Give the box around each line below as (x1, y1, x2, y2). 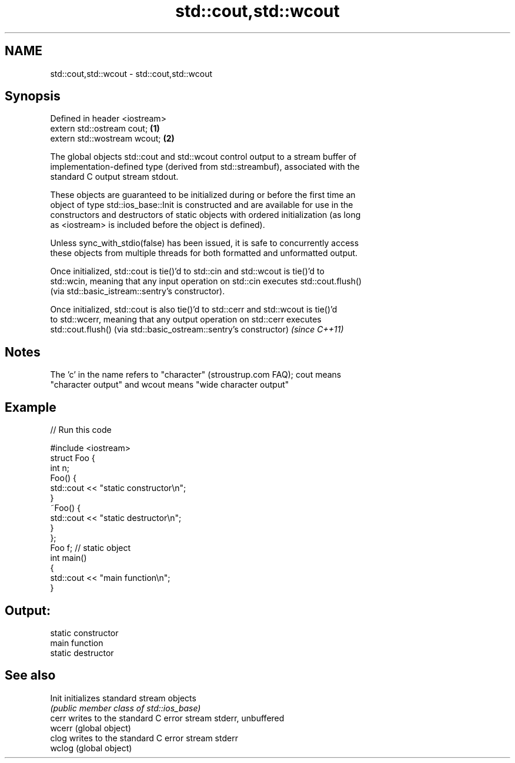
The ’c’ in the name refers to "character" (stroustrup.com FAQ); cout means (50, 369, 342, 380)
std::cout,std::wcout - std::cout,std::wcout (50, 68, 213, 79)
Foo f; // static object (50, 543, 131, 553)
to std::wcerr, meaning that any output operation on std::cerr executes (50, 314, 322, 325)
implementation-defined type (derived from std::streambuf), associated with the (50, 162, 360, 172)
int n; (50, 463, 70, 473)
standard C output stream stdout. (50, 172, 179, 182)
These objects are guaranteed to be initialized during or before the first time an (50, 190, 356, 200)
